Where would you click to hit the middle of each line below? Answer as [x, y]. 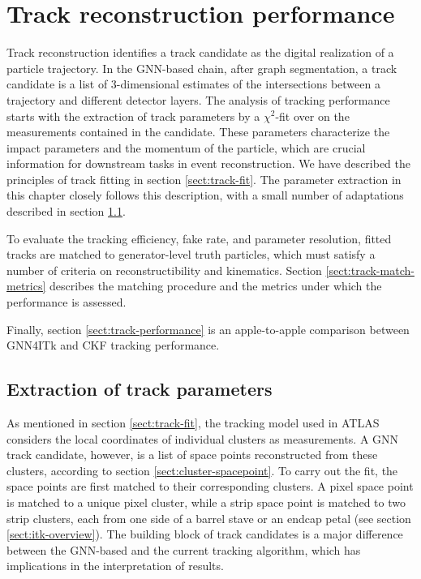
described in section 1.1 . [66, 211]
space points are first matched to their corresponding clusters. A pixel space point [210, 486]
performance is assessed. [67, 302]
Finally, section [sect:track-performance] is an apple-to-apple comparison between [208, 329]
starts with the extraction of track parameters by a [133, 116]
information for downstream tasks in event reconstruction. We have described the [209, 163]
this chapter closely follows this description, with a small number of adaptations [205, 195]
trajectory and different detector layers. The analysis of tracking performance [198, 99]
